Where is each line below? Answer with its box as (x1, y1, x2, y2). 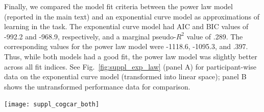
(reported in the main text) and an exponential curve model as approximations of (4, 11, 260, 21)
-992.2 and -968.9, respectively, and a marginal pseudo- (4, 31, 176, 41)
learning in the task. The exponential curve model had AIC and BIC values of (4, 21, 249, 32)
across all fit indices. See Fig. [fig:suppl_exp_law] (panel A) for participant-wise (4, 61, 256, 72)
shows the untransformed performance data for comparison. (4, 81, 190, 92)
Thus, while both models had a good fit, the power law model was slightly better (4, 51, 257, 61)
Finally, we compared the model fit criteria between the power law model (4, 1, 233, 11)
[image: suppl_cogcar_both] (4, 101, 100, 108)
